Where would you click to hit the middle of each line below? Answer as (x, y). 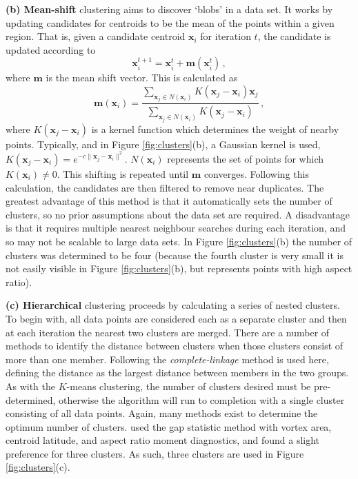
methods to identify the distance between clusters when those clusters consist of (175, 346)
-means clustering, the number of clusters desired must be (189, 386)
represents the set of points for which (245, 159)
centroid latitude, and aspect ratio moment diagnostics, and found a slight (163, 440)
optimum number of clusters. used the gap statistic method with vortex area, (169, 426)
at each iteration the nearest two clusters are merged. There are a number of (168, 332)
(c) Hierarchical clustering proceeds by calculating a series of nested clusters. (173, 305)
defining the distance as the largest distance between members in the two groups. (177, 373)
